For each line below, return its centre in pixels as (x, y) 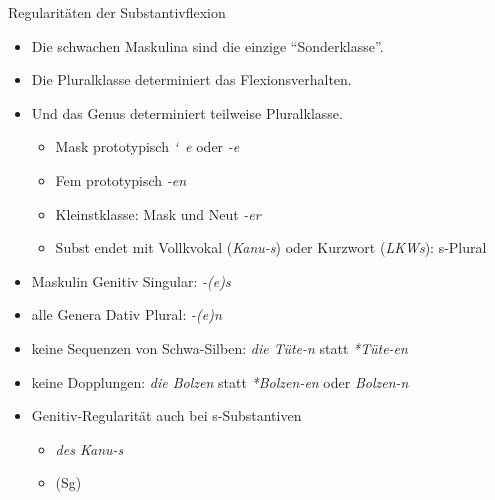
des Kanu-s (89, 448)
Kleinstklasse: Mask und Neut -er (158, 213)
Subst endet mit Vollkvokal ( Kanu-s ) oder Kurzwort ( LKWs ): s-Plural (271, 247)
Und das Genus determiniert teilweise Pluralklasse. (187, 112)
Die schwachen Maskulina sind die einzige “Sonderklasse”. (207, 45)
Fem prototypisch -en (121, 179)
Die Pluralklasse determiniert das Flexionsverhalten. (191, 79)
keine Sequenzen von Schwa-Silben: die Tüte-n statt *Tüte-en (219, 347)
